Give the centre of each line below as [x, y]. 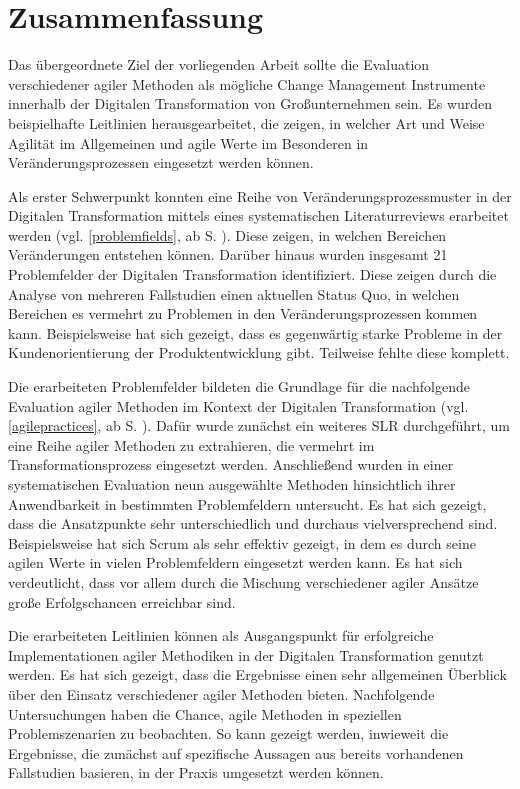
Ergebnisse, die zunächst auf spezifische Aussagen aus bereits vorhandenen [236, 752]
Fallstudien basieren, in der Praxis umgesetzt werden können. [196, 772]
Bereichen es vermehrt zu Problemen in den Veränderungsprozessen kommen [243, 313]
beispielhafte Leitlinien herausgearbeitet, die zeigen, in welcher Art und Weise [246, 122]
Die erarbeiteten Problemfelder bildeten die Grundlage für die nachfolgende [239, 386]
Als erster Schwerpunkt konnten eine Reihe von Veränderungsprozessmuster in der [260, 195]
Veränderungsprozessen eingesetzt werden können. [161, 162]
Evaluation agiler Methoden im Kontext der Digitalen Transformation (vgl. [238, 405]
